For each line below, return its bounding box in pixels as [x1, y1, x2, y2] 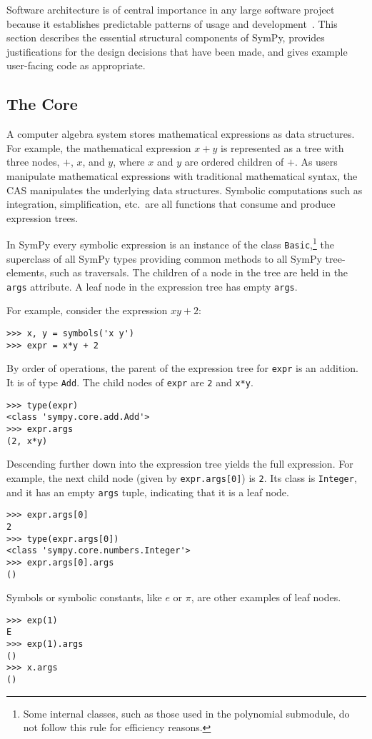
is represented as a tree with [220, 140, 344, 155]
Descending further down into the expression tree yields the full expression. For [6, 456, 353, 471]
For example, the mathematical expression [6, 140, 191, 155]
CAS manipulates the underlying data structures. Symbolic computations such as [6, 182, 363, 197]
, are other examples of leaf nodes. [191, 590, 341, 605]
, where [113, 154, 145, 169]
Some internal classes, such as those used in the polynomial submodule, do [23, 705, 350, 720]
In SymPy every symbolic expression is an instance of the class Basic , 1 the [6, 235, 334, 251]
